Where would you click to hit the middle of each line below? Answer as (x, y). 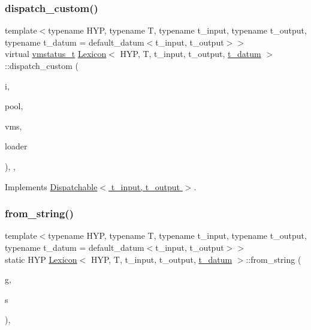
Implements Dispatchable (51, 186)
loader (16, 146)
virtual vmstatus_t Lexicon (56, 54)
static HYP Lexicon (41, 259)
